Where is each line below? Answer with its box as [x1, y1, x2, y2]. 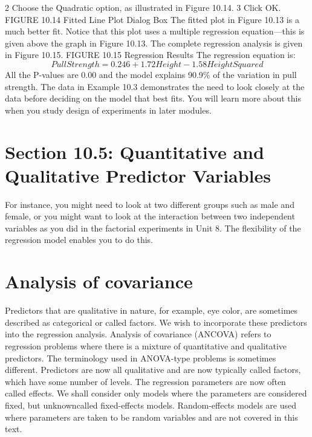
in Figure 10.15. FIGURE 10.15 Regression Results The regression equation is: [5, 48, 296, 61]
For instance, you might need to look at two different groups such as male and [5, 198, 294, 210]
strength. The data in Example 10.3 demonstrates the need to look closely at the [5, 80, 305, 92]
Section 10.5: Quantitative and [5, 139, 264, 164]
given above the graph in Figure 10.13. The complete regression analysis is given [5, 36, 303, 49]
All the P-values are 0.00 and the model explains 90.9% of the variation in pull [5, 68, 297, 80]
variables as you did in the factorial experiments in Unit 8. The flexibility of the [5, 221, 301, 234]
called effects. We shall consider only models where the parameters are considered [5, 387, 307, 400]
